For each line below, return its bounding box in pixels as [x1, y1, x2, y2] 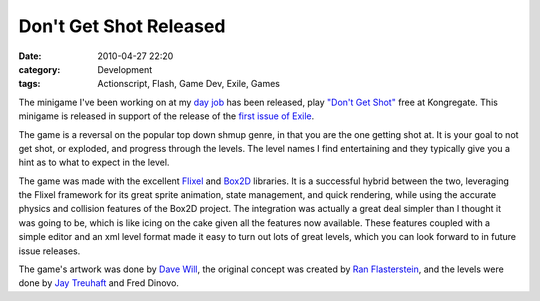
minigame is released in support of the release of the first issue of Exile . [18, 110, 315, 122]
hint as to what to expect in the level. [18, 156, 170, 169]
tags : [18, 78, 41, 90]
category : [18, 63, 61, 75]
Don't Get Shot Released [18, 15, 226, 37]
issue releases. [18, 245, 81, 257]
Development [97, 63, 153, 75]
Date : [18, 50, 42, 62]
